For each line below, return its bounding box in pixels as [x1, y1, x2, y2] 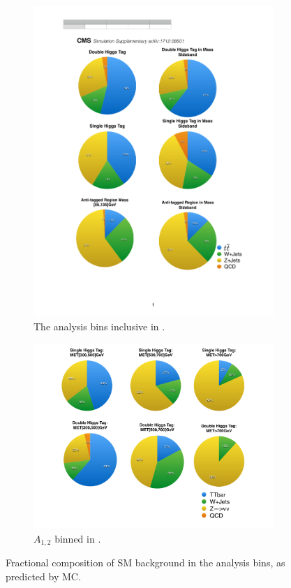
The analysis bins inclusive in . [33, 318, 165, 333]
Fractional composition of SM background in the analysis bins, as [6, 555, 285, 570]
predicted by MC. [6, 568, 81, 583]
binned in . [54, 531, 101, 545]
